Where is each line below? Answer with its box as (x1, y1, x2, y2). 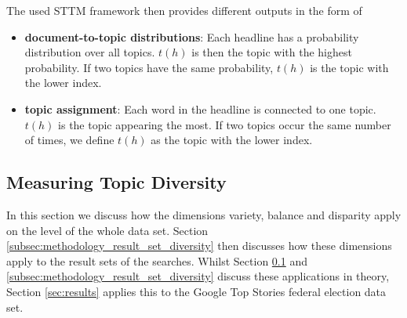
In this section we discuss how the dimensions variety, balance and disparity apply (6, 206, 402, 222)
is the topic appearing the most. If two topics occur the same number (58, 116, 391, 132)
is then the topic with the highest (191, 44, 352, 60)
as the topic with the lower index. (151, 132, 313, 148)
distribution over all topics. (24, 44, 155, 60)
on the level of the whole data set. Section (6, 222, 209, 238)
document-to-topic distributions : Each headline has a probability (24, 28, 359, 45)
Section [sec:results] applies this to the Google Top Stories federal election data (6, 283, 387, 299)
